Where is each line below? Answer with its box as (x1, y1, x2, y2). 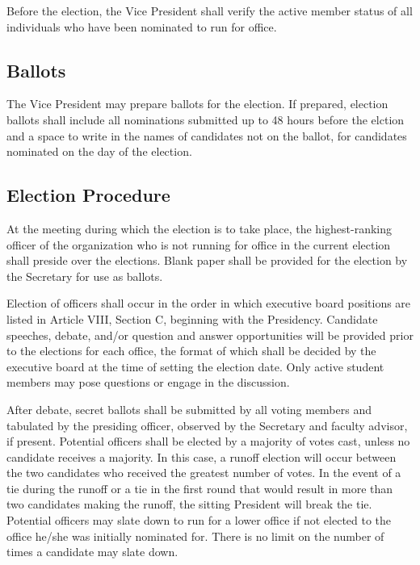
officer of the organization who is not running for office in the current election (6, 236, 391, 253)
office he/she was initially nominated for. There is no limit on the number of (6, 527, 384, 544)
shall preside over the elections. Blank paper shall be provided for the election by (6, 252, 408, 269)
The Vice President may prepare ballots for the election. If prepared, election (6, 95, 388, 112)
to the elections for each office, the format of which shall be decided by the (6, 342, 376, 359)
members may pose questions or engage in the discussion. (6, 374, 290, 391)
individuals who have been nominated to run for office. (6, 18, 277, 35)
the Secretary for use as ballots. (6, 267, 163, 284)
